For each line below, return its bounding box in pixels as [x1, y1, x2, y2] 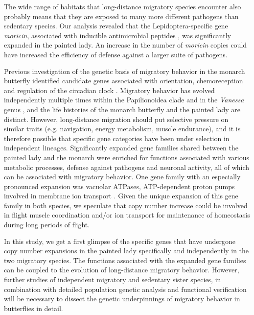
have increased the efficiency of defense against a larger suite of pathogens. [4, 49, 228, 59]
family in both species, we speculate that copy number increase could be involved [4, 200, 248, 210]
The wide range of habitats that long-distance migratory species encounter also [4, 1, 241, 11]
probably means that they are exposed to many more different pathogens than [4, 11, 239, 21]
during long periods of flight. [4, 219, 90, 230]
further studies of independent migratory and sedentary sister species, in [4, 274, 221, 285]
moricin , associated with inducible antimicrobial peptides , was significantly [4, 30, 231, 40]
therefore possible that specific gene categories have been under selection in [4, 133, 230, 143]
